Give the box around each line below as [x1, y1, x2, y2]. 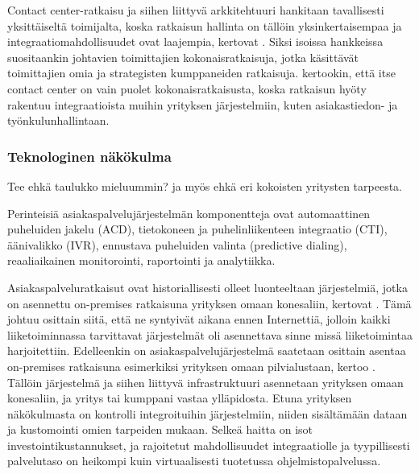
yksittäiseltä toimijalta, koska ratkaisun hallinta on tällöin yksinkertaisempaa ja [7, 17, 402, 34]
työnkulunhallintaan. [7, 112, 110, 129]
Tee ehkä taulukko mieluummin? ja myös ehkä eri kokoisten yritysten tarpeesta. [7, 177, 403, 194]
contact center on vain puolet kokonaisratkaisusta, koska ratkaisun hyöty [7, 80, 367, 97]
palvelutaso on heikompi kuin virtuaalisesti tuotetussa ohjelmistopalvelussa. [7, 452, 381, 469]
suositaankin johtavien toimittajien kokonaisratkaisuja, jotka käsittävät [7, 48, 359, 65]
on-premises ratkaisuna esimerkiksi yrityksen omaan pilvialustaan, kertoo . [7, 357, 375, 374]
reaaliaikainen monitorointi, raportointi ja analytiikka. [7, 252, 276, 269]
